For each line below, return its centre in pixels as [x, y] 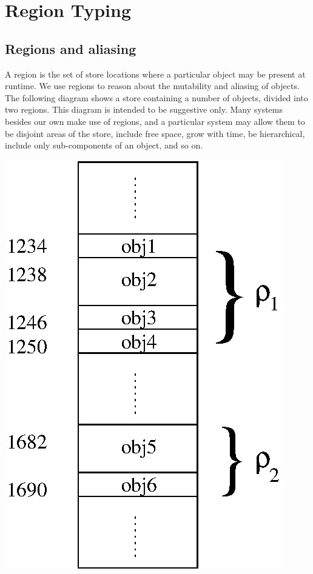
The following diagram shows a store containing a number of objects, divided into [156, 97]
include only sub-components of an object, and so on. [104, 145]
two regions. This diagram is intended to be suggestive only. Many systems [144, 109]
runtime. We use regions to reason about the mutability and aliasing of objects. [152, 86]
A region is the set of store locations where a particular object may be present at [155, 74]
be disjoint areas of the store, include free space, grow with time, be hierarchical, [155, 133]
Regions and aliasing [71, 48]
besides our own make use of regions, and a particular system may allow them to [155, 121]
